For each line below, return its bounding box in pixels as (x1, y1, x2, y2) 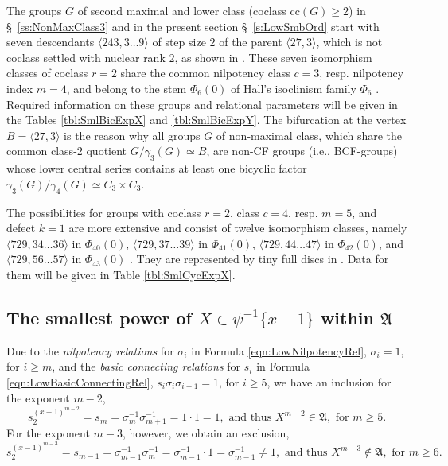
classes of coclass (6, 64, 88, 81)
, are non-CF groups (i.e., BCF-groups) (206, 142, 398, 159)
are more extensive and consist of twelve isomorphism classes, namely (68, 219, 407, 236)
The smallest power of (6, 305, 192, 329)
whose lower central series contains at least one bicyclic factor (6, 160, 307, 177)
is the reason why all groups (64, 126, 201, 143)
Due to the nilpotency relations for (6, 342, 174, 359)
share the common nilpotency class (120, 64, 290, 81)
